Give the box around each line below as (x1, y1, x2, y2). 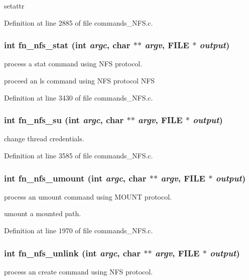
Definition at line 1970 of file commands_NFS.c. (4, 225, 153, 235)
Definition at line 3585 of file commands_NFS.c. (4, 150, 153, 160)
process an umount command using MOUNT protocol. (4, 191, 172, 202)
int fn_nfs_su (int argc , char (4, 114, 124, 126)
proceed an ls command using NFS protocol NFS (4, 75, 155, 85)
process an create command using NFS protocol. (4, 266, 153, 276)
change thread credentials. (4, 133, 84, 144)
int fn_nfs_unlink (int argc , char (4, 246, 141, 259)
